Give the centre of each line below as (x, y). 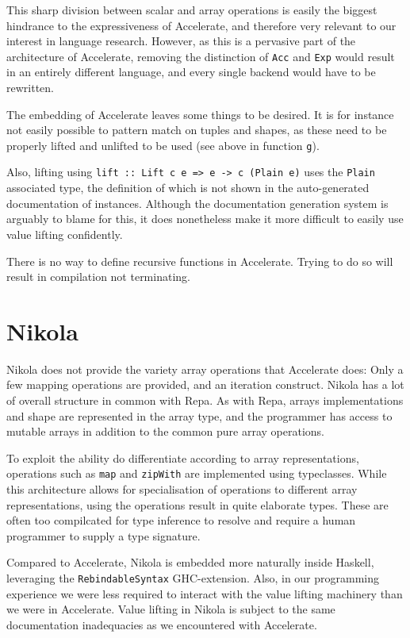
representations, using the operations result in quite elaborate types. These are (197, 504)
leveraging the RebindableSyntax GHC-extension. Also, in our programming (193, 578)
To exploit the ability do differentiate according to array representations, (183, 457)
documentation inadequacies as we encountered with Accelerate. (162, 624)
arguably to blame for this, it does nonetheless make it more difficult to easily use (205, 219)
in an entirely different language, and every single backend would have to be (191, 72)
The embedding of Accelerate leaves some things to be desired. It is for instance (200, 114)
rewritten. (30, 88)
